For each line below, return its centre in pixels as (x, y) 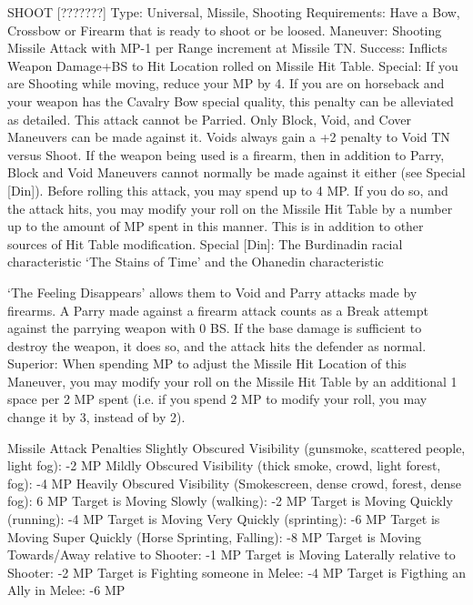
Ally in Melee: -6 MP (66, 590)
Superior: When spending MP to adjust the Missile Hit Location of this (207, 363)
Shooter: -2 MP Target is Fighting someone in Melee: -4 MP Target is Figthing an (236, 572)
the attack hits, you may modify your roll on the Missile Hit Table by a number (230, 208)
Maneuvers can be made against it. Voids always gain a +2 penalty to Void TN (229, 137)
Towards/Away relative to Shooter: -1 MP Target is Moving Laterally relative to (231, 555)
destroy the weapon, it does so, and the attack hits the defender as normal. (217, 345)
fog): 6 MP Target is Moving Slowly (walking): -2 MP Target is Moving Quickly (230, 501)
